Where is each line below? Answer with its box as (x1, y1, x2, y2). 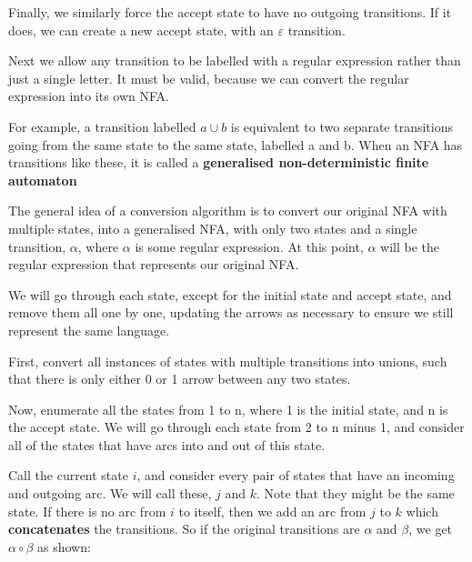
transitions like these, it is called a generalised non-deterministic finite (8, 153, 429, 172)
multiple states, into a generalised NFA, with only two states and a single (8, 218, 417, 237)
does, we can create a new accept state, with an (8, 20, 274, 39)
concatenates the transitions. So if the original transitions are (8, 519, 360, 538)
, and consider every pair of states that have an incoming (136, 466, 455, 485)
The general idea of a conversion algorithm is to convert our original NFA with (8, 201, 447, 220)
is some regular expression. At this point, (135, 236, 364, 256)
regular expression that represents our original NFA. (8, 255, 299, 274)
